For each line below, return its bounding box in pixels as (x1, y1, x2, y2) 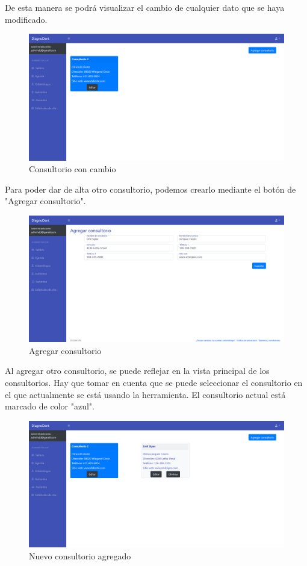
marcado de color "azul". (5, 400, 95, 412)
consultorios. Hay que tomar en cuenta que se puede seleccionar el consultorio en (5, 376, 303, 389)
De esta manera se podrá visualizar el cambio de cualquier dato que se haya (5, 1, 285, 13)
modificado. (5, 13, 48, 25)
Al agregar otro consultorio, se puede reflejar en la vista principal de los (5, 364, 270, 377)
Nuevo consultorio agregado (29, 549, 131, 562)
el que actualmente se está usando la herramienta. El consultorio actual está (5, 388, 286, 400)
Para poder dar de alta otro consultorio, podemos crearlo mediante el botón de (5, 182, 296, 195)
